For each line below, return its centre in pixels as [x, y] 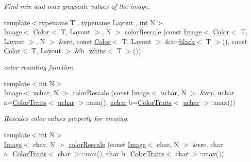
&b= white [90, 51]
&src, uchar [217, 93]
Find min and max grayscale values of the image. [77, 6]
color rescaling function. [40, 66]
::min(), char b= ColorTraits [123, 154]
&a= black [180, 41]
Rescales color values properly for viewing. [67, 118]
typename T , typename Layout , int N [97, 22]
